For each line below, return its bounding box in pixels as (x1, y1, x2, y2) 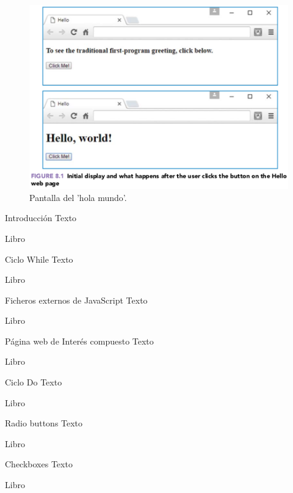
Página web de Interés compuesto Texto (5, 334, 154, 347)
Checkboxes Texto (5, 458, 73, 470)
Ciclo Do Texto (5, 376, 62, 389)
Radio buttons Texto (5, 417, 83, 429)
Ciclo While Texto (5, 252, 73, 265)
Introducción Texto (5, 211, 77, 224)
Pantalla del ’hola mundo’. (29, 191, 127, 203)
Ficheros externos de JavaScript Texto (5, 293, 148, 306)
